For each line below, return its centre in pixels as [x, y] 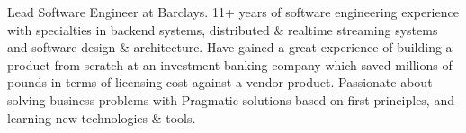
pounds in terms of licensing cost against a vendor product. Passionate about [220, 82]
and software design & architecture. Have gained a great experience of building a [230, 47]
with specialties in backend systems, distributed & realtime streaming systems [223, 29]
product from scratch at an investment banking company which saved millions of [230, 64]
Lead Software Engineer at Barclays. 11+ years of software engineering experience [233, 12]
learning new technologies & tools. [102, 117]
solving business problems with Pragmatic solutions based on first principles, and [231, 99]
